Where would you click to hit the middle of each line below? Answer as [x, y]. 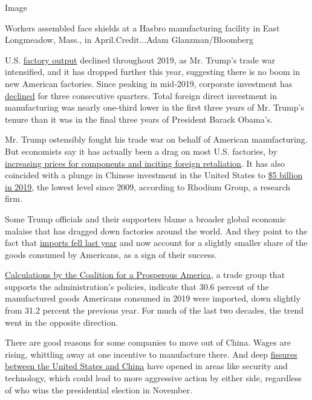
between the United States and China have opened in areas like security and [146, 366]
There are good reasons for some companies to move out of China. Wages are [148, 342]
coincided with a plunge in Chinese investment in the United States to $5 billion [154, 175]
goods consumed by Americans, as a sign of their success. [111, 254]
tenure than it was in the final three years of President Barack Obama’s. [139, 119]
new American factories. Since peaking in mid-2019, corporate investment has [149, 83]
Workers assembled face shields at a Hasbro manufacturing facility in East [142, 27]
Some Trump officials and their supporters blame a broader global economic [145, 218]
